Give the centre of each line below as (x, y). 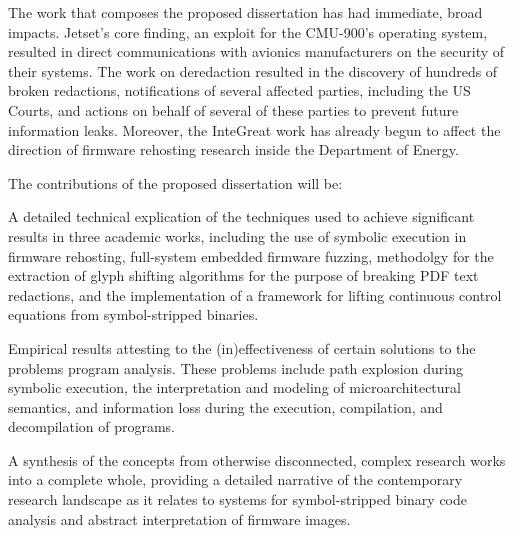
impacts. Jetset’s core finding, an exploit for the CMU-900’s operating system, (248, 31)
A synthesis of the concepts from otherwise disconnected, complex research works (257, 459)
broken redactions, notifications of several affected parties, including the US (239, 90)
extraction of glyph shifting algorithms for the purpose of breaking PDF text (243, 275)
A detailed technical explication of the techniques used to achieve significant (241, 216)
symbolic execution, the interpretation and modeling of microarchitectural (234, 387)
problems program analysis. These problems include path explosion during (235, 367)
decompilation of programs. (92, 426)
